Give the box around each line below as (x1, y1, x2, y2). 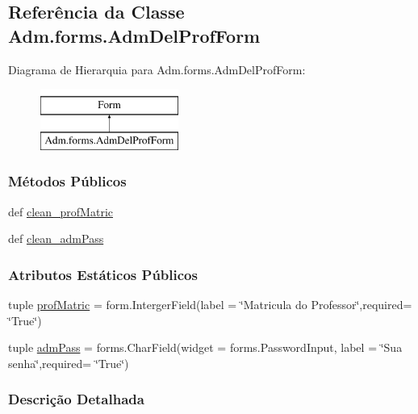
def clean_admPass (8, 230, 104, 247)
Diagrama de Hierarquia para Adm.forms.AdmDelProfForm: (8, 61, 306, 77)
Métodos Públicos (8, 171, 127, 191)
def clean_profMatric (8, 203, 113, 220)
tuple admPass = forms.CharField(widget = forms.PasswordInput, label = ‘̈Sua (8, 339, 403, 356)
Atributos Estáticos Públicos (8, 264, 198, 284)
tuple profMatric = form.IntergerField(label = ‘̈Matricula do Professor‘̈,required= (8, 295, 412, 312)
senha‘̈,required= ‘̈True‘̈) (8, 354, 129, 371)
